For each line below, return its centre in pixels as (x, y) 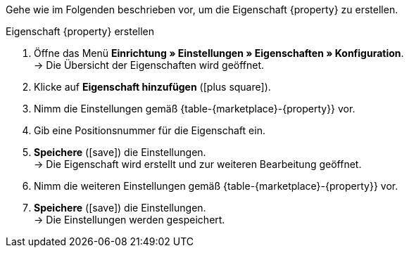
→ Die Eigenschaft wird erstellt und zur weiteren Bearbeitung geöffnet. (198, 164)
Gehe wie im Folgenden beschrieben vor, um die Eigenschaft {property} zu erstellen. (202, 9)
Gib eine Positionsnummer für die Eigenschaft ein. (150, 130)
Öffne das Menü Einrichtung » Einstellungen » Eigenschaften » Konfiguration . (219, 53)
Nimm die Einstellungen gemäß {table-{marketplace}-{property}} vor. (195, 109)
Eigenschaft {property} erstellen (80, 31)
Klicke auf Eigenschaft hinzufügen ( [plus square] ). (152, 87)
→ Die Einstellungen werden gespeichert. (130, 220)
